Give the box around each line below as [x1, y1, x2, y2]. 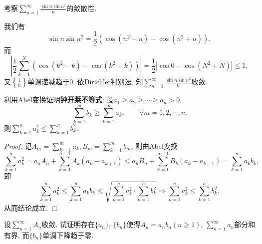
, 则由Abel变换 [131, 140, 178, 151]
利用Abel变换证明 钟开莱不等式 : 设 [4, 94, 114, 105]
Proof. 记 [4, 140, 32, 151]
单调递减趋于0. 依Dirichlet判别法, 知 [27, 76, 143, 87]
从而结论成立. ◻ [4, 202, 57, 213]
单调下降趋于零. [42, 230, 94, 241]
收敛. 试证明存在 [41, 219, 95, 230]
